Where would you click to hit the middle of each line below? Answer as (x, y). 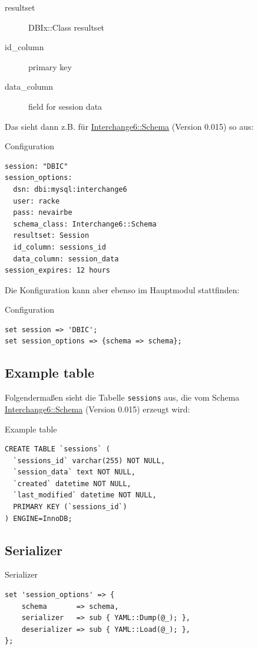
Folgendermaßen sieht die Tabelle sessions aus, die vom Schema (122, 397)
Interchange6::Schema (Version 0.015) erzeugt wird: (97, 409)
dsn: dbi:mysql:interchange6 (70, 189)
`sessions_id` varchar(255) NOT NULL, (89, 460)
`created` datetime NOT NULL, (72, 484)
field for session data (65, 106)
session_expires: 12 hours (57, 271)
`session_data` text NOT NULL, (74, 472)
